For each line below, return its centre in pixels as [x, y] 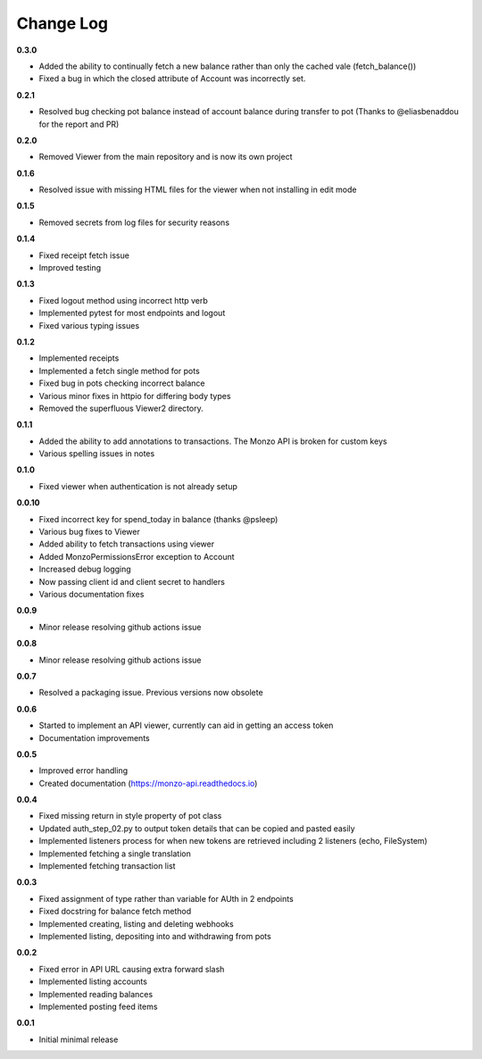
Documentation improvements [95, 738]
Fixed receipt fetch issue [84, 255]
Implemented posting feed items [98, 1006]
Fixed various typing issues [89, 325]
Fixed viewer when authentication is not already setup [138, 486]
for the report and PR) [79, 124]
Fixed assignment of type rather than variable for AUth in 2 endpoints [166, 898]
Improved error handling [83, 771]
